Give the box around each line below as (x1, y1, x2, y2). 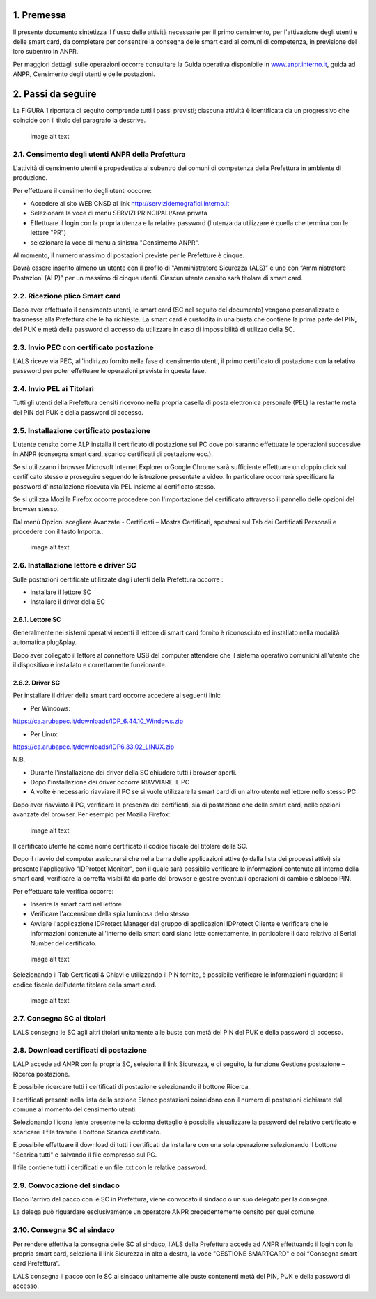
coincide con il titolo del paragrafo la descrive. (13, 116, 146, 125)
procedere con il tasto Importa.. (13, 527, 104, 536)
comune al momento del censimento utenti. (13, 1105, 137, 1114)
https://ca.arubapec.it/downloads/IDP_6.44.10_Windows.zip (13, 717, 184, 725)
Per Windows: (30, 704, 71, 713)
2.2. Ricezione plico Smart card (13, 291, 121, 301)
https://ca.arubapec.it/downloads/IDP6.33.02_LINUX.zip (13, 743, 175, 751)
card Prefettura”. (13, 1259, 61, 1268)
